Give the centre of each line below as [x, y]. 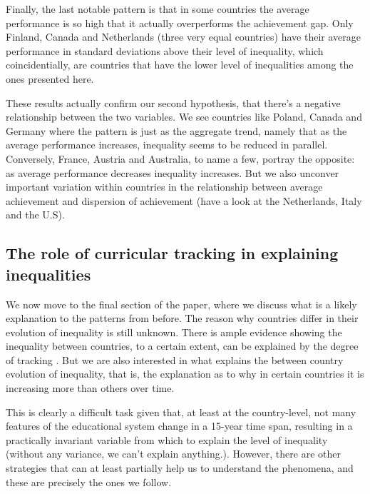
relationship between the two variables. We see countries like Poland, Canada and [184, 117]
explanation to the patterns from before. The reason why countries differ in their [182, 318]
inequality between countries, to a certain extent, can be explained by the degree [182, 346]
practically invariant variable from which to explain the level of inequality [167, 439]
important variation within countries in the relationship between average [164, 187]
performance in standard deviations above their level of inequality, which [165, 50]
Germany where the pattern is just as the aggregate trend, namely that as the [176, 130]
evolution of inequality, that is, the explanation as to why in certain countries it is [185, 374]
